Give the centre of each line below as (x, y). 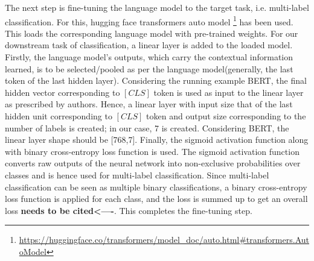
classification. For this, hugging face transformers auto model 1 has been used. (149, 20)
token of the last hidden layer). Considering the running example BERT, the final (156, 80)
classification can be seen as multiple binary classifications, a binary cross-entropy (156, 187)
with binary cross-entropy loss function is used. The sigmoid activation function (152, 151)
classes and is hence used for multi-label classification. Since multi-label (137, 175)
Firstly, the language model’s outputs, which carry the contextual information (149, 57)
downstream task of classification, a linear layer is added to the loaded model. (149, 45)
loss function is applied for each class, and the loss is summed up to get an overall (156, 199)
